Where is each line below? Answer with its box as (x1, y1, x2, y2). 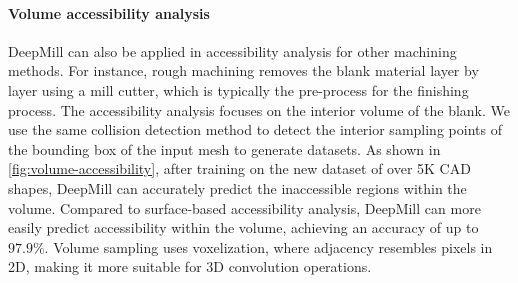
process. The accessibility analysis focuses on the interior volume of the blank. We (8, 99, 510, 120)
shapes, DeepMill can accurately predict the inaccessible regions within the (8, 177, 467, 198)
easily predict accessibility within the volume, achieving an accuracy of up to (8, 217, 479, 238)
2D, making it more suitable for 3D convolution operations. (8, 256, 372, 277)
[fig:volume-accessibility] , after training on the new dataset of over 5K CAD (8, 158, 471, 179)
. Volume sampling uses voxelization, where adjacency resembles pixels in (44, 236, 493, 257)
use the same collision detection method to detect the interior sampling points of (8, 119, 502, 140)
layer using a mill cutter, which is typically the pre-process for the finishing (8, 79, 469, 100)
